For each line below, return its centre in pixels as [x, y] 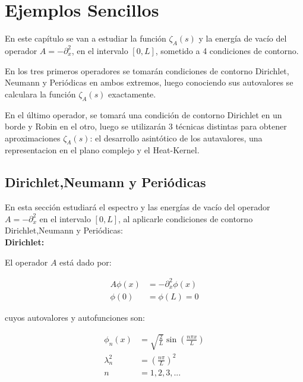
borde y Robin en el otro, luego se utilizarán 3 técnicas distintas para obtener [146, 126]
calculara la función [40, 94]
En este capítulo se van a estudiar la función [86, 38]
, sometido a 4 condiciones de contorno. [227, 50]
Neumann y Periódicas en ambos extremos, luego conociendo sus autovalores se [149, 82]
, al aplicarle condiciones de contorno [186, 218]
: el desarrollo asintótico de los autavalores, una [176, 138]
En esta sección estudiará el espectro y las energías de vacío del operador [138, 207]
